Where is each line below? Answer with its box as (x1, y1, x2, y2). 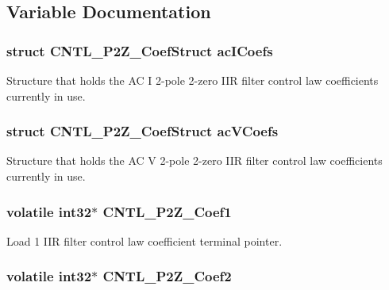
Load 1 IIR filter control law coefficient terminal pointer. (6, 232, 283, 249)
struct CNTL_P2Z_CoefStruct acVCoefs (6, 121, 279, 141)
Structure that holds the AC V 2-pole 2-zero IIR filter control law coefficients (6, 152, 383, 169)
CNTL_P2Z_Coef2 (102, 266, 232, 286)
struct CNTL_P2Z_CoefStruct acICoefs (6, 40, 273, 60)
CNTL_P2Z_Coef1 (102, 201, 232, 221)
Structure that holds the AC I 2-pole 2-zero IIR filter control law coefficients (6, 72, 379, 88)
